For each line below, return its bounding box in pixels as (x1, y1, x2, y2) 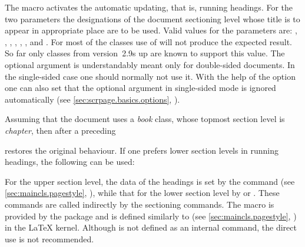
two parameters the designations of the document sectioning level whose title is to (5, 12, 300, 25)
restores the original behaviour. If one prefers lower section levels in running (5, 144, 279, 156)
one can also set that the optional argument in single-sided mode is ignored (5, 82, 276, 94)
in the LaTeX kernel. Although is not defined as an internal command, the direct (5, 221, 297, 234)
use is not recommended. (5, 232, 94, 245)
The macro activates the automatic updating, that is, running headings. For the (5, 1, 293, 13)
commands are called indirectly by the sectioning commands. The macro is (5, 198, 274, 210)
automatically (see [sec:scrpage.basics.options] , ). (5, 93, 180, 105)
